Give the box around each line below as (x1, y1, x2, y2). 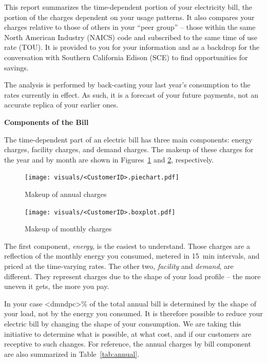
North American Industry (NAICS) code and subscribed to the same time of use (4, 31, 257, 42)
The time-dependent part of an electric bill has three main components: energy (4, 134, 253, 144)
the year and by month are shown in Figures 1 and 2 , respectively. (4, 154, 214, 165)
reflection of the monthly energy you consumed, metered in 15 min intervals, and (4, 250, 260, 261)
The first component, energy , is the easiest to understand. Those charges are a (4, 240, 250, 251)
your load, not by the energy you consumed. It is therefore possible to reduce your (4, 308, 263, 319)
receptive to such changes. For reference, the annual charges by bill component (4, 338, 251, 349)
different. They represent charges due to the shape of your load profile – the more (4, 270, 261, 281)
